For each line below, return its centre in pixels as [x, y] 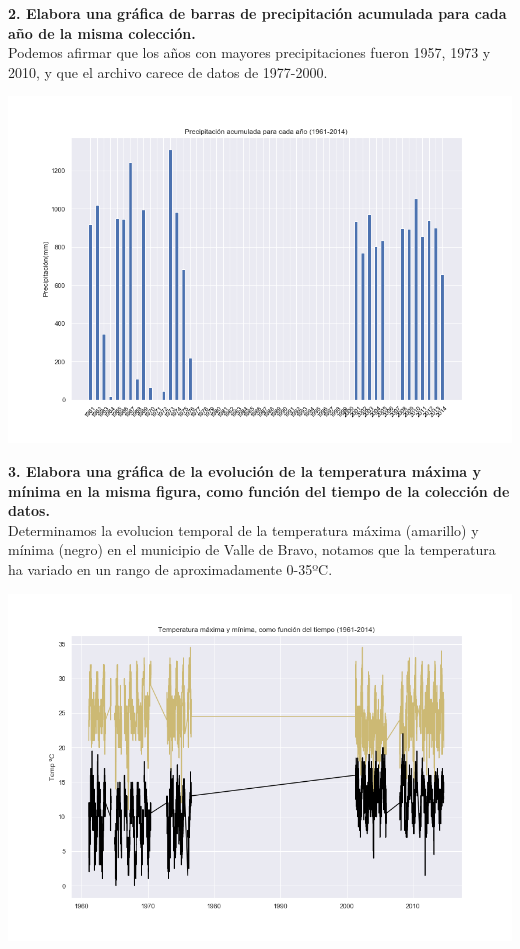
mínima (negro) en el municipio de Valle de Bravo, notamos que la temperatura [252, 549]
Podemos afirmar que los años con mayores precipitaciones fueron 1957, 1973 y [249, 52]
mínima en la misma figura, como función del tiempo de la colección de [259, 490]
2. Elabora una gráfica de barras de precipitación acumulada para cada [257, 13]
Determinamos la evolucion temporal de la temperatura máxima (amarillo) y [243, 529]
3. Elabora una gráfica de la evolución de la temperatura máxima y [245, 471]
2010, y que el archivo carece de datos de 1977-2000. [168, 71]
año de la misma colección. [102, 32]
